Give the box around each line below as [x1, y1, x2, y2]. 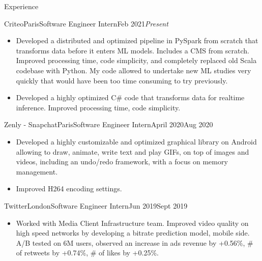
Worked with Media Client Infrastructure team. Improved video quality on [16, 217, 249, 228]
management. [16, 166, 58, 177]
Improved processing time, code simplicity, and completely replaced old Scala [16, 55, 257, 66]
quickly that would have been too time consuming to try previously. [16, 75, 228, 85]
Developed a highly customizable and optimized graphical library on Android [16, 136, 257, 147]
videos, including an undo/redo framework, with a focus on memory [16, 156, 228, 167]
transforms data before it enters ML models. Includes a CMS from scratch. [16, 45, 250, 55]
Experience [4, 1, 39, 11]
